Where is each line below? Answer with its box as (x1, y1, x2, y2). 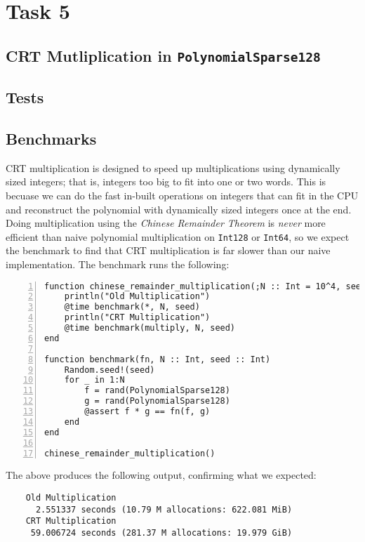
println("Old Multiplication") (64, 291, 211, 302)
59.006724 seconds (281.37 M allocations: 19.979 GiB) (30, 527, 293, 538)
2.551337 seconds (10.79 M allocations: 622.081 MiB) (35, 504, 293, 515)
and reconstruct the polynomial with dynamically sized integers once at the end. (6, 201, 352, 216)
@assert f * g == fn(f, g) (84, 407, 211, 417)
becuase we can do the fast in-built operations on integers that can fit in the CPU (6, 187, 359, 202)
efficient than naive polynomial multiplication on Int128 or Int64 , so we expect (6, 229, 350, 244)
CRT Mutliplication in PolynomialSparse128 (6, 44, 321, 66)
